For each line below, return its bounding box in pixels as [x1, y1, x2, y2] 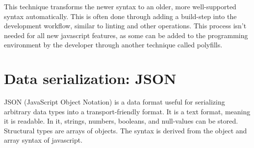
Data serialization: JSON [4, 68, 177, 88]
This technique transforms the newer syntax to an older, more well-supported [4, 1, 236, 11]
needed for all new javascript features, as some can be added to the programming [4, 30, 248, 40]
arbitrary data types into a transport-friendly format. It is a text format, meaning [4, 106, 251, 116]
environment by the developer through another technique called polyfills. [4, 40, 223, 50]
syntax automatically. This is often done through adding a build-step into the [4, 11, 237, 21]
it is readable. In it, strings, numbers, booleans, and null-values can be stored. [4, 116, 238, 126]
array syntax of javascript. [4, 135, 83, 145]
